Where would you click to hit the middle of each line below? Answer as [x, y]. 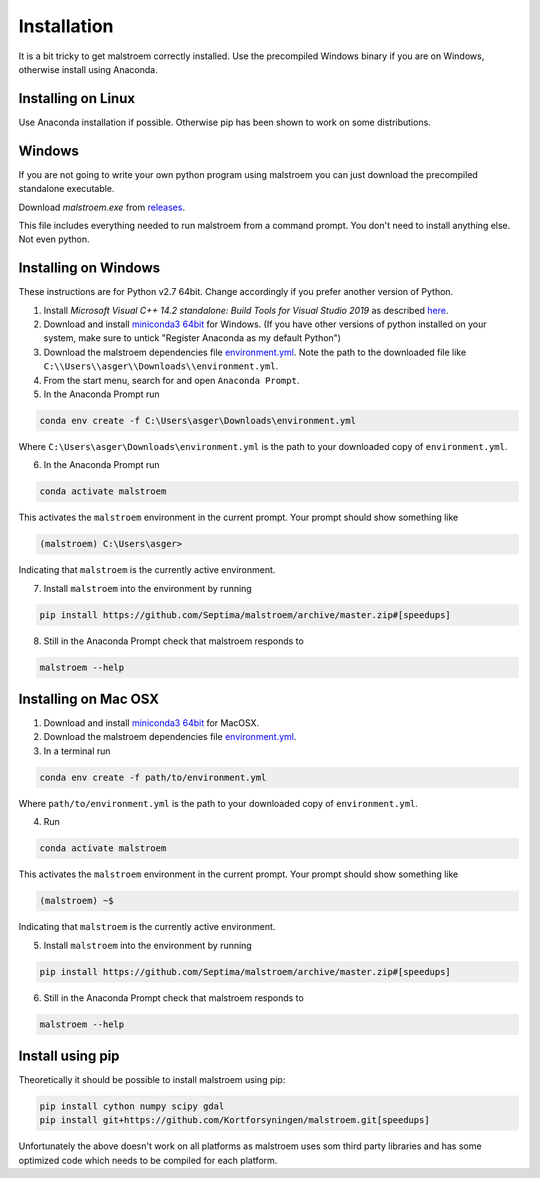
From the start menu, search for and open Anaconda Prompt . [171, 380]
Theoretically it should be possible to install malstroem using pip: [152, 1080]
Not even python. [54, 239]
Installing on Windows [89, 268]
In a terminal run [77, 751]
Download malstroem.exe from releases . [101, 207]
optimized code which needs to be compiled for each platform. [148, 1160]
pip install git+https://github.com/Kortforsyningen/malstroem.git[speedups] [234, 1120]
